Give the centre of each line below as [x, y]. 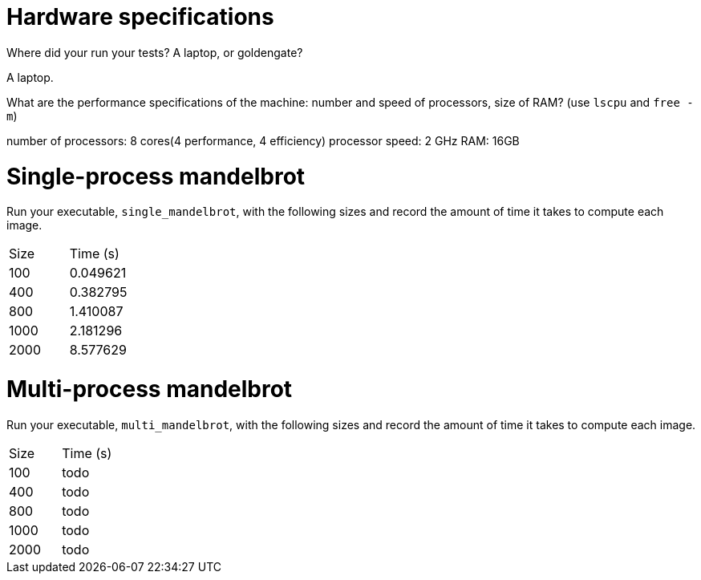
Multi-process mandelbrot [150, 389]
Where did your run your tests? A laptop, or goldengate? [155, 52]
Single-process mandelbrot [156, 176]
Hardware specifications [140, 17]
